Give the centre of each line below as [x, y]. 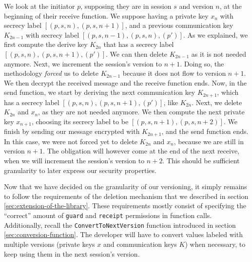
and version [196, 6]
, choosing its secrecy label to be [80, 121]
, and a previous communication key [179, 25]
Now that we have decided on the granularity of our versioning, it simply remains [126, 186]
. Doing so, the [202, 63]
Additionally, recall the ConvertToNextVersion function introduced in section [120, 225]
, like [171, 102]
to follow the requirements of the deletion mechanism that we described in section [126, 196]
